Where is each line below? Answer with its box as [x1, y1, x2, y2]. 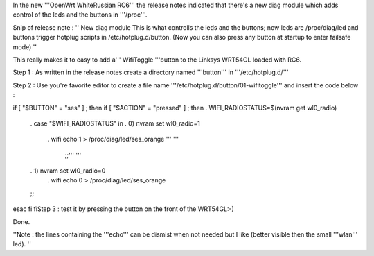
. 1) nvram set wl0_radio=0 [30, 167, 106, 175]
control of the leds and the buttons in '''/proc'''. [12, 10, 148, 19]
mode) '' [12, 42, 37, 51]
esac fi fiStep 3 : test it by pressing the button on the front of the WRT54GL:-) [12, 205, 235, 213]
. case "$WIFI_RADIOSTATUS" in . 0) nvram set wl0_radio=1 [30, 119, 200, 128]
